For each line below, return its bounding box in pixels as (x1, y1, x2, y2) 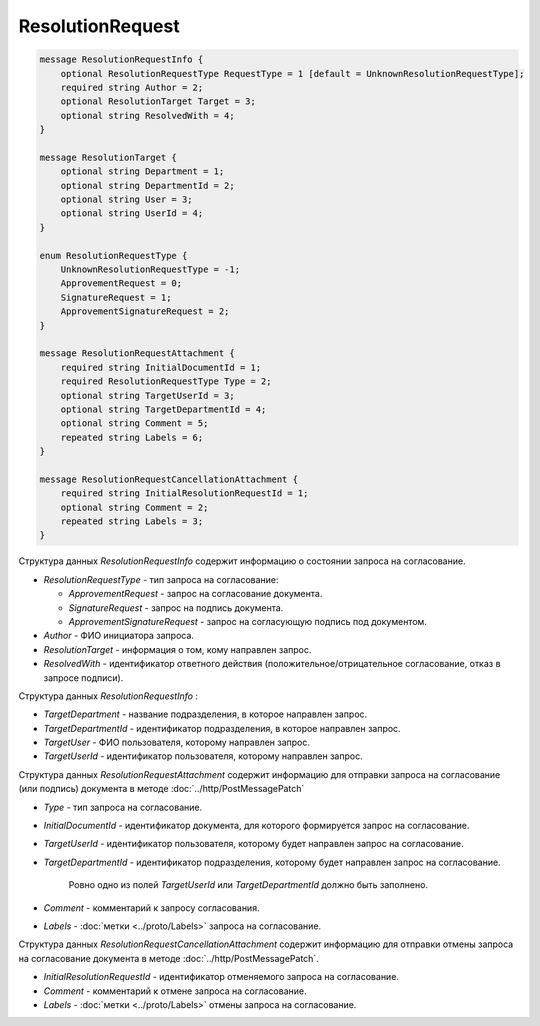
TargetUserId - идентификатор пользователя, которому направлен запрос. (43, 750, 364, 762)
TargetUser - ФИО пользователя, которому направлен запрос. (43, 736, 310, 749)
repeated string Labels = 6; (60, 431, 204, 443)
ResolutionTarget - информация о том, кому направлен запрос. (43, 643, 312, 655)
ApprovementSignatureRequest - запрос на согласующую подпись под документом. (68, 615, 427, 627)
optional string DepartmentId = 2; (60, 180, 235, 191)
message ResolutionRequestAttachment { (39, 348, 235, 359)
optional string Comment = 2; (60, 501, 209, 513)
